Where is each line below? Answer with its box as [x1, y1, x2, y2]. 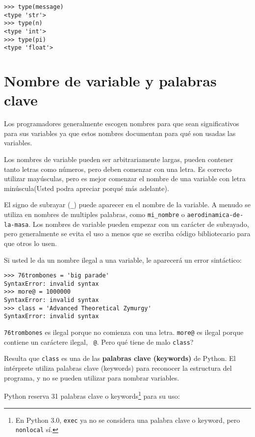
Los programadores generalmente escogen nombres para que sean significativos [4, 118, 239, 129]
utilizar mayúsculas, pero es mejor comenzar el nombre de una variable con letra [4, 173, 246, 184]
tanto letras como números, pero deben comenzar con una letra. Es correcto [4, 164, 232, 174]
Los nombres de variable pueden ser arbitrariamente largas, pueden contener [4, 154, 233, 164]
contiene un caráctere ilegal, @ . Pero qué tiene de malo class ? [4, 336, 194, 347]
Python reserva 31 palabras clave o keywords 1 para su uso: [4, 389, 180, 401]
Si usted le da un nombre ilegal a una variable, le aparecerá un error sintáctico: [4, 254, 242, 265]
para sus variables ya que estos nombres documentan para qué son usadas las [4, 128, 236, 138]
